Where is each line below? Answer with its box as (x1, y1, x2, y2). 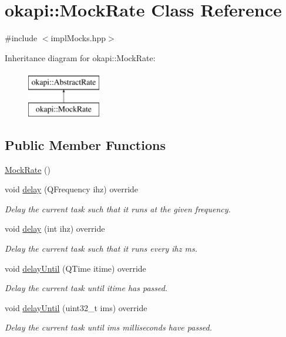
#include (5, 32, 38, 44)
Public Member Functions (5, 135, 166, 154)
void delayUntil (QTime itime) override (5, 262, 146, 274)
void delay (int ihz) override (5, 222, 105, 235)
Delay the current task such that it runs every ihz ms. (5, 242, 197, 255)
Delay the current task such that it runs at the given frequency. (5, 202, 231, 215)
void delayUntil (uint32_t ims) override (5, 301, 147, 313)
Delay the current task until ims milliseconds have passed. (5, 321, 213, 333)
